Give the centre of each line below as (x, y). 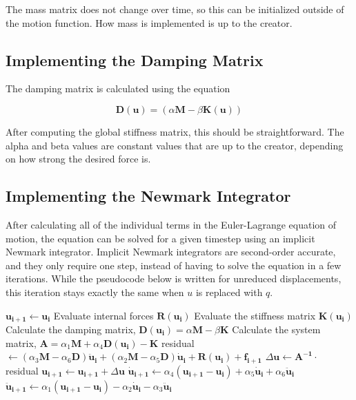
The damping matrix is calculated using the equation (118, 88)
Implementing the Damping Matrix (135, 60)
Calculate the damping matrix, (71, 329)
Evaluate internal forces (103, 315)
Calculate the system (276, 329)
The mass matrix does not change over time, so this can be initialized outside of (175, 9)
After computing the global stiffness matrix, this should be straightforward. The (175, 131)
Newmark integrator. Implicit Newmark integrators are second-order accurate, (171, 252)
